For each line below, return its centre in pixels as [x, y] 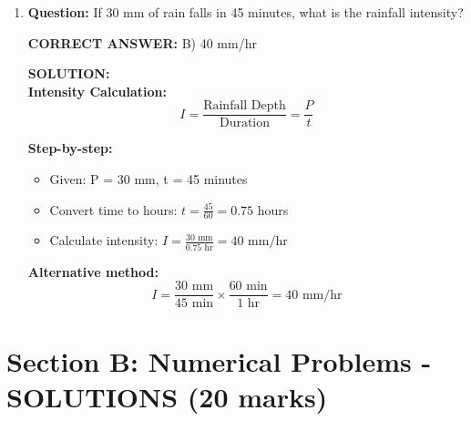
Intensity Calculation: [97, 91]
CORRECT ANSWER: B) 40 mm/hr [142, 42]
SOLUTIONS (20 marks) [167, 396]
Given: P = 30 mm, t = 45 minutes [148, 179]
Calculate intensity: [104, 240]
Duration [245, 123]
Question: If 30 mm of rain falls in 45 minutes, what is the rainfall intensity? [246, 12]
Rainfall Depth [245, 106]
